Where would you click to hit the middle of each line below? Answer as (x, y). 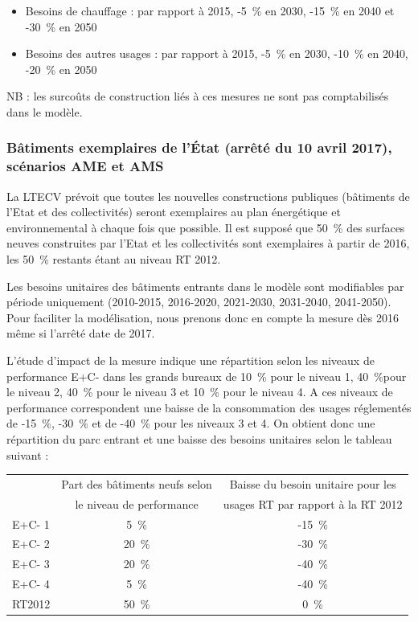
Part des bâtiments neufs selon (137, 483)
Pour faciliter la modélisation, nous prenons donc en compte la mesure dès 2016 (203, 317)
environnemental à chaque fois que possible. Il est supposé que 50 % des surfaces (206, 227)
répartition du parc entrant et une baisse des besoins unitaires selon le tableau (199, 439)
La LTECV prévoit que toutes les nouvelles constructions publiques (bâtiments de (208, 196)
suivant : (28, 454)
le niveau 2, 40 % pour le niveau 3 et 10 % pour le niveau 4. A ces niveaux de (200, 392)
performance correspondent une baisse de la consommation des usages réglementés (209, 407)
